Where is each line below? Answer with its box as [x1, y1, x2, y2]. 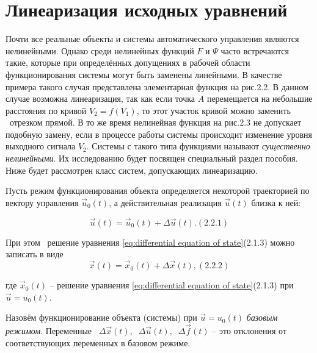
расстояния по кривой [5, 104, 87, 116]
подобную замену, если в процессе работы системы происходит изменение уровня [5, 127, 313, 140]
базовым [246, 311, 278, 324]
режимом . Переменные [5, 324, 92, 337]
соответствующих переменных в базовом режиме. [5, 336, 191, 349]
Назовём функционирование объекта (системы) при [5, 311, 197, 324]
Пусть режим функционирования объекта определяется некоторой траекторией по [5, 184, 310, 197]
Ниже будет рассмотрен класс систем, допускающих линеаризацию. [5, 163, 258, 176]
